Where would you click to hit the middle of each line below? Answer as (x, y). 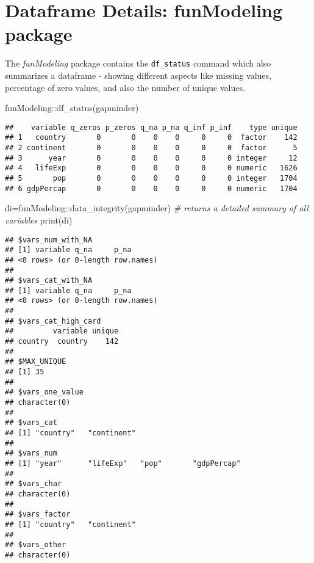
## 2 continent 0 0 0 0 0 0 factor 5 (151, 148)
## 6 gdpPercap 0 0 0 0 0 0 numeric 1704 (151, 188)
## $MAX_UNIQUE (36, 362)
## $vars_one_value (44, 392)
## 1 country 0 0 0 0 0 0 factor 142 (151, 138)
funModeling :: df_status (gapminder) (72, 108)
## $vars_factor (38, 514)
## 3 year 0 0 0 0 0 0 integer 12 (151, 158)
